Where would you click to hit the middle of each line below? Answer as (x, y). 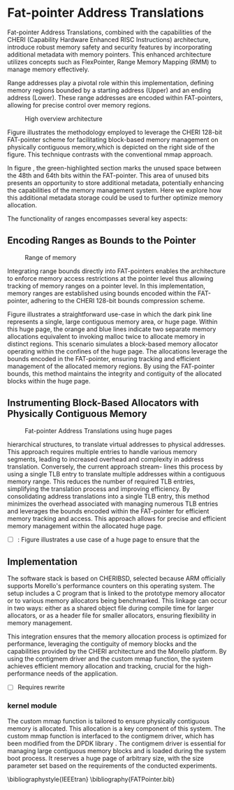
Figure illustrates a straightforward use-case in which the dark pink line (110, 314)
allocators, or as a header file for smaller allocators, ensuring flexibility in (112, 615)
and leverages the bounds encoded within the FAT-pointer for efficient (108, 511)
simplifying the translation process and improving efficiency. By (98, 489)
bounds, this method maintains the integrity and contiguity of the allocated (115, 373)
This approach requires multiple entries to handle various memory (102, 451)
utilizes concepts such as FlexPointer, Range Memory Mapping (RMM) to (112, 61)
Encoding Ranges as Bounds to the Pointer (102, 241)
